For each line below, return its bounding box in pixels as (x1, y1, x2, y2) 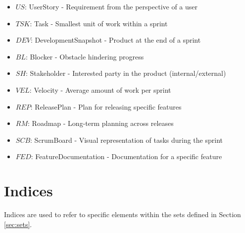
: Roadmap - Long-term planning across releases (28, 118, 174, 128)
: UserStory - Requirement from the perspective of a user (24, 1, 198, 11)
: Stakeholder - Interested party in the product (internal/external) (26, 68, 226, 78)
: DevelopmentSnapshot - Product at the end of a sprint (30, 35, 201, 45)
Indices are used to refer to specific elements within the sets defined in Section (4, 209, 241, 220)
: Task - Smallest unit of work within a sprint (30, 18, 168, 28)
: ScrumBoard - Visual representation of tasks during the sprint (30, 134, 223, 145)
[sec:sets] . (4, 219, 32, 229)
